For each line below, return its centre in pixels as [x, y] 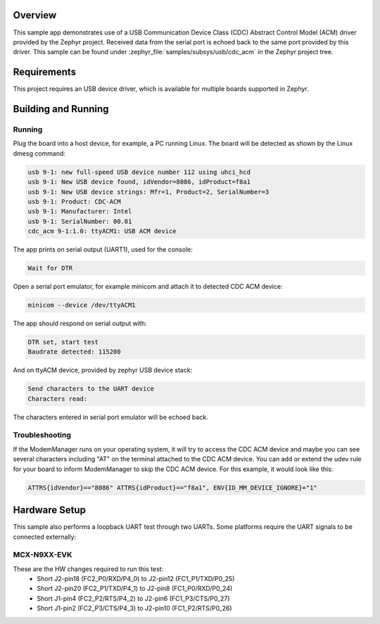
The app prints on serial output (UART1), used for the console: [103, 249]
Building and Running [61, 109]
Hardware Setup [49, 510]
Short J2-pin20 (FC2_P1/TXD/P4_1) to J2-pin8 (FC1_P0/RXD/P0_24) [135, 589]
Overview [35, 15]
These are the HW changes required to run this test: [88, 569]
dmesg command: [39, 153]
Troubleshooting [42, 435]
